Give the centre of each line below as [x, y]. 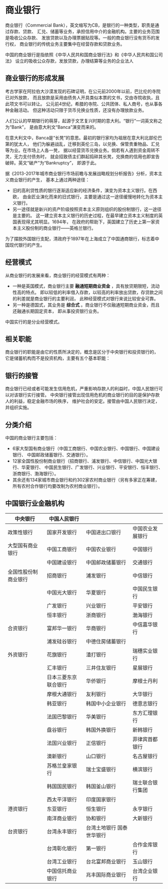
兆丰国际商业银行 [106, 874]
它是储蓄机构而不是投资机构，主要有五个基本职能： [58, 358]
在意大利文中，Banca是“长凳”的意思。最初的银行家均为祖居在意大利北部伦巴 [84, 137]
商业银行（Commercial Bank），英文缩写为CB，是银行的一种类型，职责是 [80, 25]
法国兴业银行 [62, 743]
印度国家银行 [101, 799]
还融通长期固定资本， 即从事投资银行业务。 [57, 311]
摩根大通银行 [62, 694]
